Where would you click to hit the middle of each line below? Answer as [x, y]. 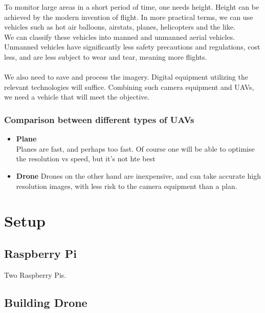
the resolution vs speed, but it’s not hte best [86, 159]
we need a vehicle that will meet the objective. [77, 97]
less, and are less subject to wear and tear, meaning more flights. [106, 56]
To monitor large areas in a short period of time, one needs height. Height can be [132, 7]
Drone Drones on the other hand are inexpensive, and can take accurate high [139, 175]
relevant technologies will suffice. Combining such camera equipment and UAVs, [129, 87]
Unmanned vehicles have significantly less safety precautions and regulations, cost [132, 47]
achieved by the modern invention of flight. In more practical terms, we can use [129, 17]
